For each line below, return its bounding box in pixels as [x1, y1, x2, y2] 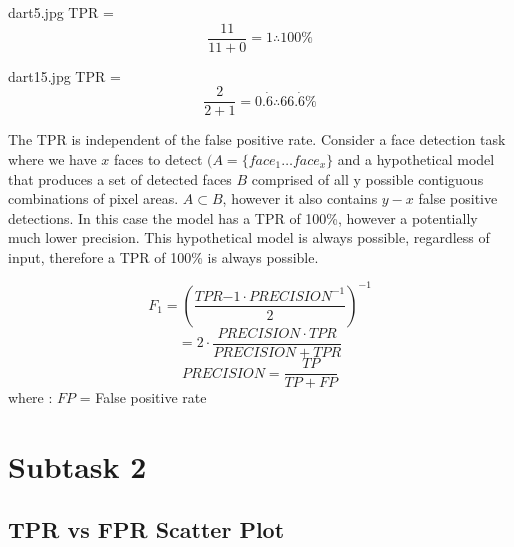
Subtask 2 [8, 445, 147, 486]
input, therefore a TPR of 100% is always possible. [8, 246, 319, 267]
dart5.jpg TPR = [8, 2, 114, 22]
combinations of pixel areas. [8, 188, 179, 209]
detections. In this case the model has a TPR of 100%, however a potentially [8, 207, 478, 228]
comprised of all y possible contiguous [251, 168, 484, 189]
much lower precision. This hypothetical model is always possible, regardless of [8, 227, 490, 248]
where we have [8, 148, 97, 169]
